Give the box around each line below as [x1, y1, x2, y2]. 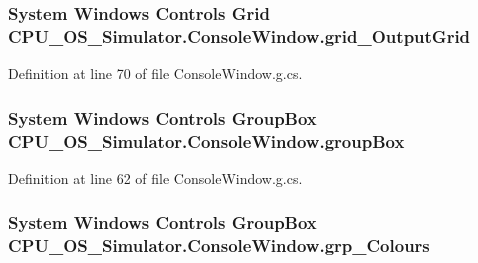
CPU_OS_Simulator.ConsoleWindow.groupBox [8, 128, 405, 153]
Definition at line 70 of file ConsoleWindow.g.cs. [8, 63, 303, 84]
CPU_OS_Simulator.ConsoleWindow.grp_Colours [8, 233, 430, 258]
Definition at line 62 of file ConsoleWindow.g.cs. [8, 167, 303, 188]
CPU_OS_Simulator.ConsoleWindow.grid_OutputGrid [8, 23, 471, 48]
